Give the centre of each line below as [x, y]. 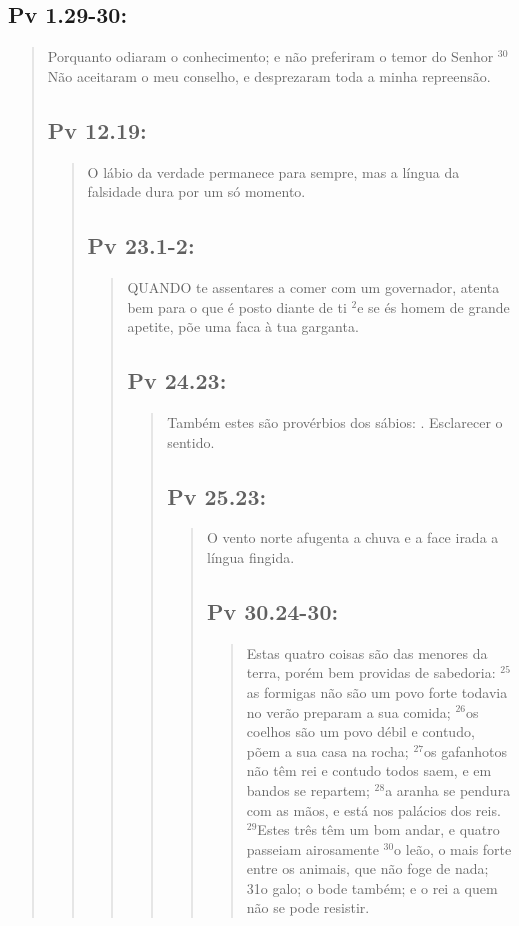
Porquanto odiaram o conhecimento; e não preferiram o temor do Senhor [270, 56]
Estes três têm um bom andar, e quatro [378, 829]
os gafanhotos [465, 750]
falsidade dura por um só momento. [196, 191]
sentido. [191, 441]
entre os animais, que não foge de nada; [367, 868]
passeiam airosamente [312, 848]
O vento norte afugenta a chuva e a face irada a [352, 537]
